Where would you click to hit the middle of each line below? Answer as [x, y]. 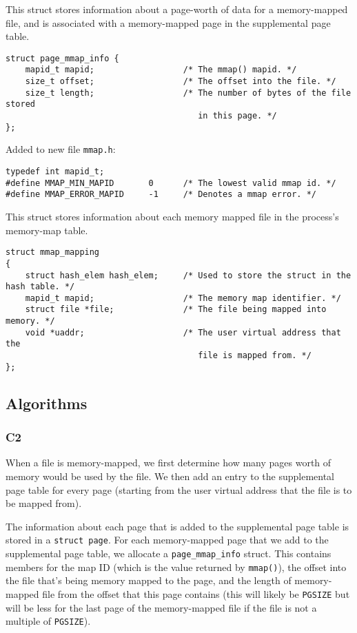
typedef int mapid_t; [55, 172]
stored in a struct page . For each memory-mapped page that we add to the [167, 540]
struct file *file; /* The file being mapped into [176, 310]
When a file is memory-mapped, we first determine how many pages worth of [169, 463]
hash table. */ [40, 287]
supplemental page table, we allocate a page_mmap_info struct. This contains [169, 553]
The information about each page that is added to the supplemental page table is [177, 526]
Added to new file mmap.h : [61, 149]
